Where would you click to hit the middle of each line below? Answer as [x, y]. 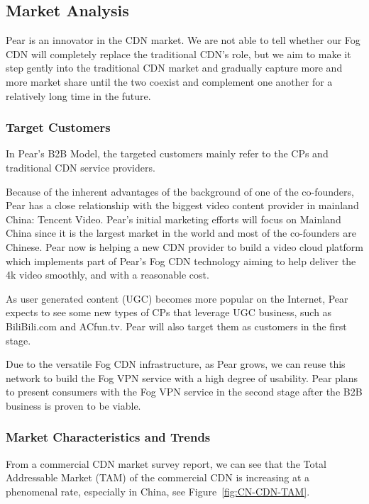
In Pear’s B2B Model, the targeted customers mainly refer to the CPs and [167, 153]
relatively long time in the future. [78, 95]
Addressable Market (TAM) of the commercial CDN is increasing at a [158, 477]
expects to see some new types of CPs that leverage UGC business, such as [169, 312]
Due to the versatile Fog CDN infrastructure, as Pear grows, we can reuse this [176, 364]
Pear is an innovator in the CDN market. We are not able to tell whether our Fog [183, 40]
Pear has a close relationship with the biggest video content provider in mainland [182, 205]
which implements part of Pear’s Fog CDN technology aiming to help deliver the [181, 261]
